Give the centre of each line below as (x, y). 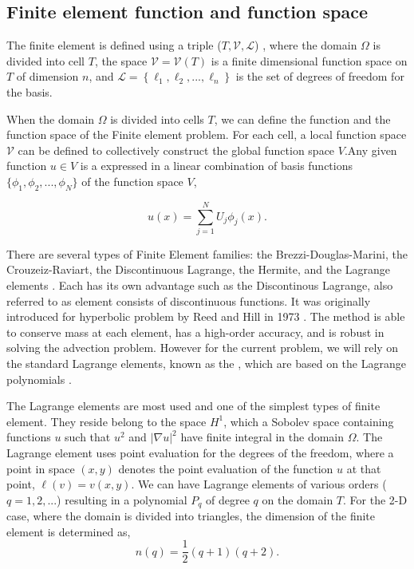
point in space (41, 468)
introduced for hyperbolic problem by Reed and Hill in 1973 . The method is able (206, 316)
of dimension (47, 76)
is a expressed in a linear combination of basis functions (217, 166)
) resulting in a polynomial (122, 499)
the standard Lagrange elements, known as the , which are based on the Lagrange (206, 364)
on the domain (298, 499)
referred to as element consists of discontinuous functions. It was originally (189, 300)
